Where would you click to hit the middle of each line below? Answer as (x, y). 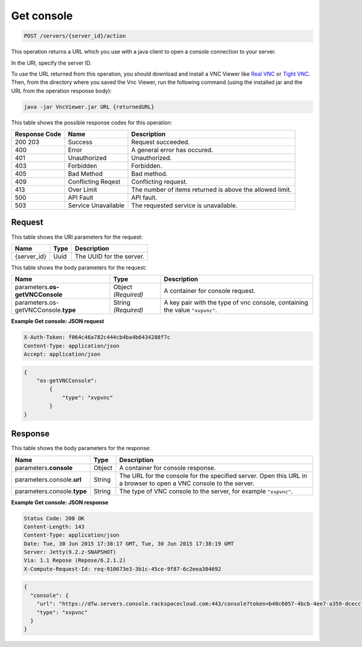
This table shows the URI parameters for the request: (77, 237)
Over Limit (83, 190)
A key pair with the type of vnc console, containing (236, 303)
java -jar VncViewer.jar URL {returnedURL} (89, 107)
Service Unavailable (96, 205)
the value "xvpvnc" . (190, 310)
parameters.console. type (51, 491)
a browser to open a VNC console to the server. (187, 483)
